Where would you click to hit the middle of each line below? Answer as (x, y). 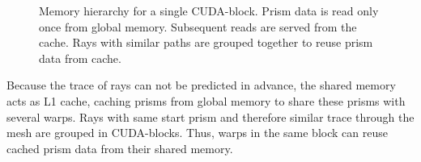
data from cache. (80, 58)
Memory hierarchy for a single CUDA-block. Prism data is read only (209, 10)
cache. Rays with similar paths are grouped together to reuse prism (206, 42)
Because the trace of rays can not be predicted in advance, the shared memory (201, 85)
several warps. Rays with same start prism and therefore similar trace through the (210, 116)
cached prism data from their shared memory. (120, 148)
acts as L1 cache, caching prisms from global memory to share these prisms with (206, 100)
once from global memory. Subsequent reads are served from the (198, 26)
